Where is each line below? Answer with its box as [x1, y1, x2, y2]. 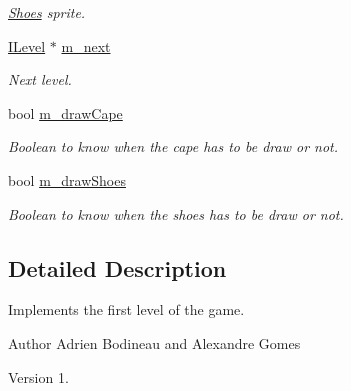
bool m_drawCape [8, 102, 123, 123]
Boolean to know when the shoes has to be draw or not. [8, 203, 344, 224]
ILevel [8, 35, 46, 56]
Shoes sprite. [8, 2, 86, 22]
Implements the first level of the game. [8, 299, 245, 320]
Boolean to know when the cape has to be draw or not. [8, 136, 339, 157]
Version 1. [8, 366, 69, 387]
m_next [61, 35, 111, 56]
